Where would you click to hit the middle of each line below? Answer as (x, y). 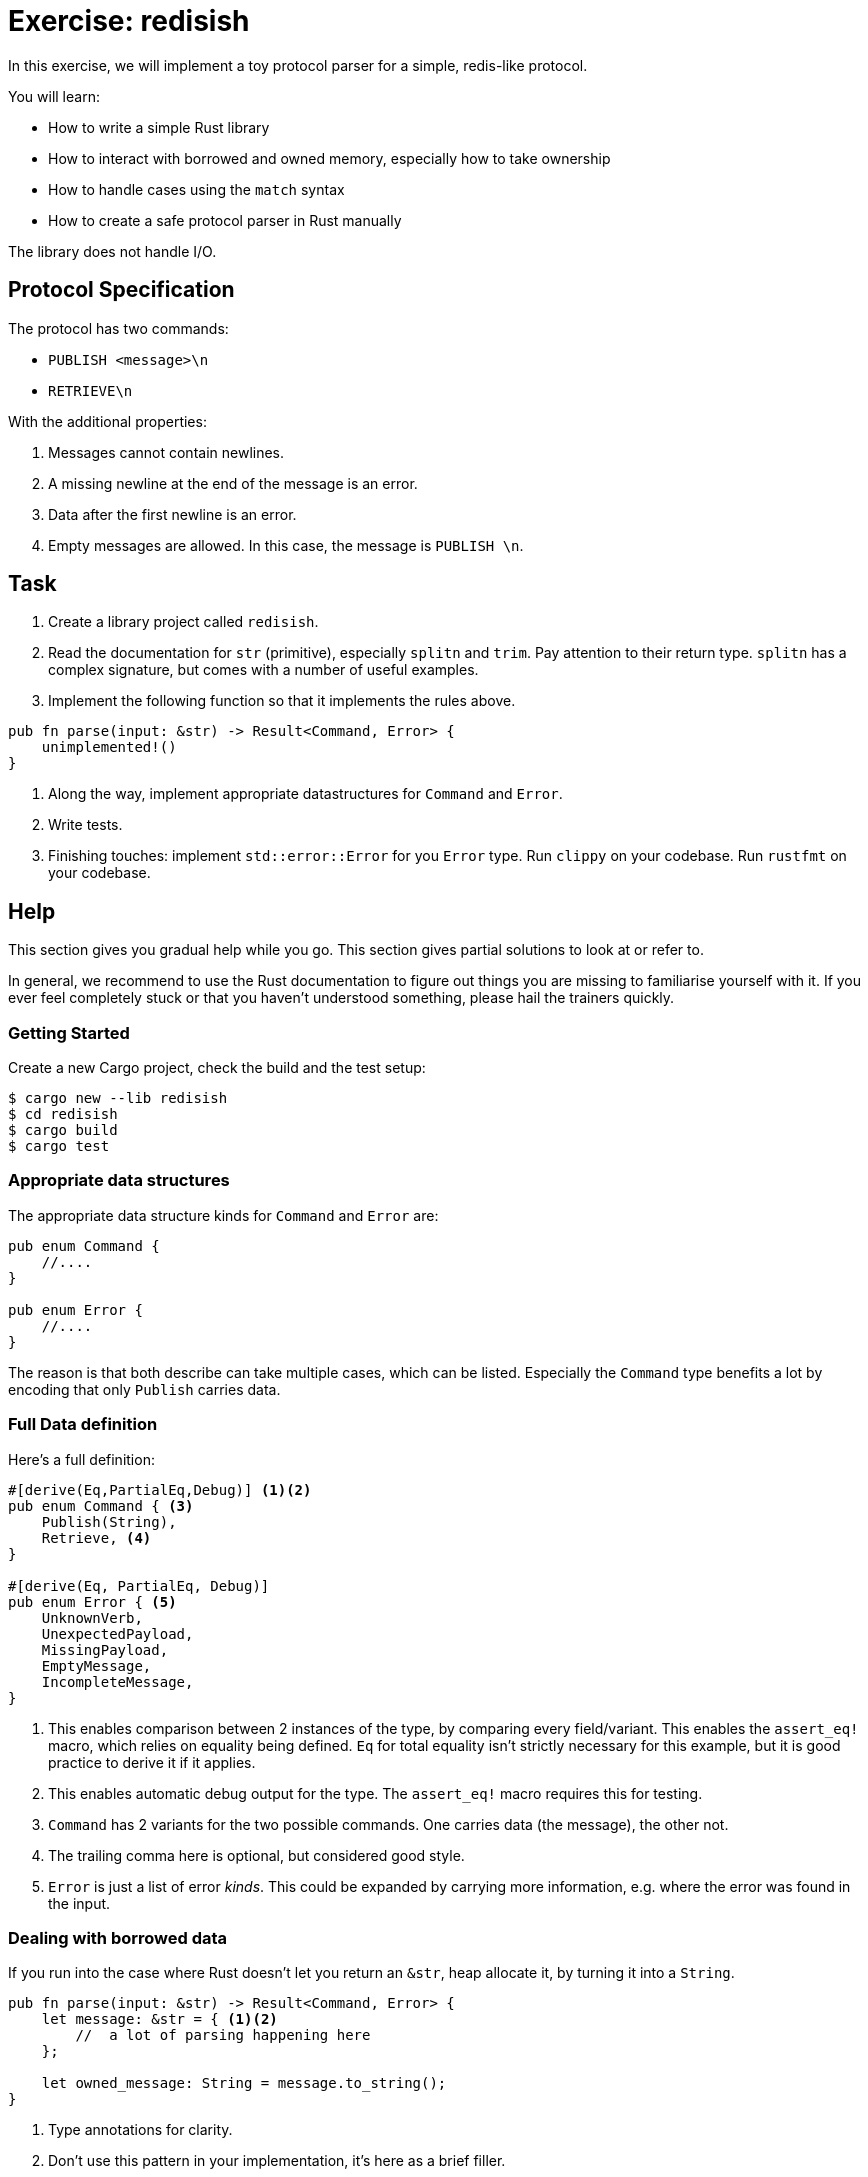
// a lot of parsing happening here (223, 2035)
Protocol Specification (121, 290)
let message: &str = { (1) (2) (159, 2019)
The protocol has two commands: (118, 328)
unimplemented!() (109, 747)
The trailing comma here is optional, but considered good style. (256, 1855)
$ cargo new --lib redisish (118, 1098)
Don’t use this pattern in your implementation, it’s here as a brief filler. (277, 2161)
